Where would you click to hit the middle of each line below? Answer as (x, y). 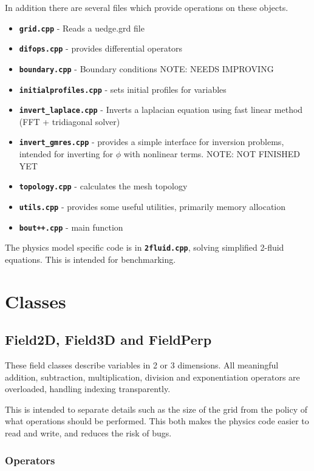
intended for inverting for (66, 154)
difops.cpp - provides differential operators (101, 48)
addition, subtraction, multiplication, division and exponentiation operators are (152, 377)
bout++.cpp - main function (71, 227)
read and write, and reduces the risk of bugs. (88, 433)
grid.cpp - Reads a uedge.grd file (82, 28)
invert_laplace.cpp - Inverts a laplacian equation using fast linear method (161, 110)
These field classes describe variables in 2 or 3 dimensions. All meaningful (142, 365)
